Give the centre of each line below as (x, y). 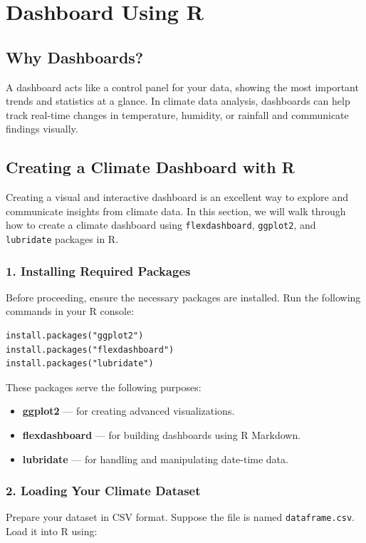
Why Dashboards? (75, 57)
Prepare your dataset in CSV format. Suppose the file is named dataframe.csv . (180, 517)
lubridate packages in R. (62, 239)
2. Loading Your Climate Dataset (103, 491)
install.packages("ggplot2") (75, 336)
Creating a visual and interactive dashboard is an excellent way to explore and (177, 197)
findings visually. (42, 129)
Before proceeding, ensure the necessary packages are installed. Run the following (183, 297)
